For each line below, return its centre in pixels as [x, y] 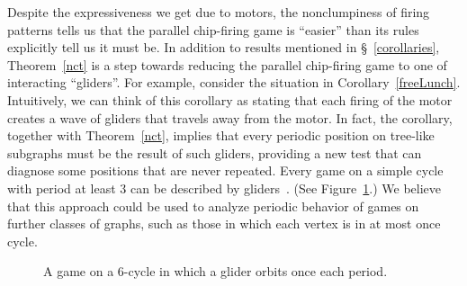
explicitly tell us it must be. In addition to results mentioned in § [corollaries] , [224, 47]
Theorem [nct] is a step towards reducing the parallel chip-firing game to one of [227, 64]
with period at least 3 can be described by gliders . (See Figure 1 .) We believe [225, 188]
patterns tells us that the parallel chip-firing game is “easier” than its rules [213, 29]
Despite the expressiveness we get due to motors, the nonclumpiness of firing [219, 12]
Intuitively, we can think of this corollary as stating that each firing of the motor [230, 99]
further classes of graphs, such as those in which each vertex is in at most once [224, 223]
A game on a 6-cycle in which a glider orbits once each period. [216, 271]
